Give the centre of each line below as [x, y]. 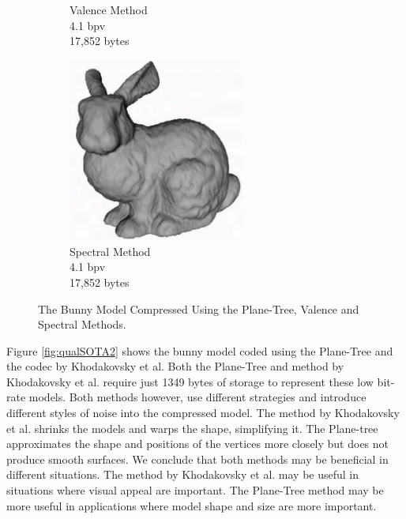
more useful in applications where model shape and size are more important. [192, 505]
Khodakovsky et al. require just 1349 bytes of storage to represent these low [190, 381]
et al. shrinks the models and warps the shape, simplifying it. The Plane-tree [192, 428]
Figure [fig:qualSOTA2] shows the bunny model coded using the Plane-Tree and [200, 350]
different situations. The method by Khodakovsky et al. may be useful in [183, 474]
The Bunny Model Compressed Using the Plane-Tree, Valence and [199, 308]
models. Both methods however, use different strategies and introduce [197, 397]
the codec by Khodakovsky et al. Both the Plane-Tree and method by [175, 366]
